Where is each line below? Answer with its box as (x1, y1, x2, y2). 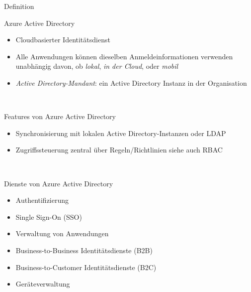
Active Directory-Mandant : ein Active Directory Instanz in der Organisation (15, 77, 247, 88)
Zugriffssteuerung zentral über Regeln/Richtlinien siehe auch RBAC (15, 145, 223, 155)
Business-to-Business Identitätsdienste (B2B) (15, 245, 153, 255)
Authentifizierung (15, 195, 69, 205)
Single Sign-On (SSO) (15, 211, 82, 222)
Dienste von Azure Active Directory (4, 178, 113, 188)
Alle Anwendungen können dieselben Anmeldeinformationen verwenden (15, 51, 233, 61)
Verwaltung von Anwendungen (15, 228, 109, 239)
